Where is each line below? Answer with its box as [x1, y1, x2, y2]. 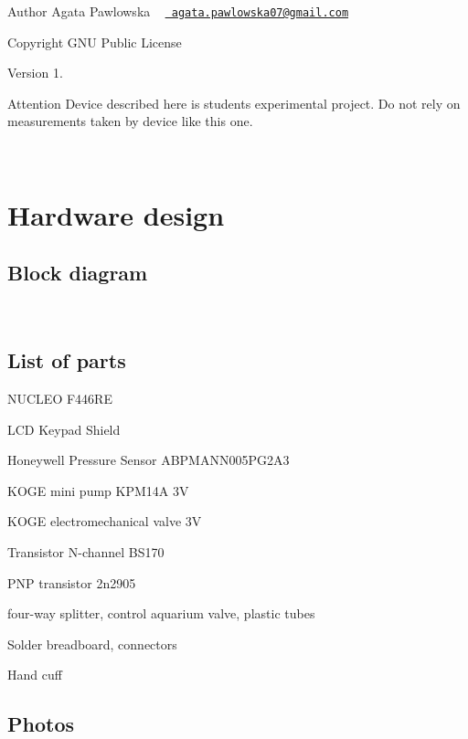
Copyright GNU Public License [7, 32, 182, 51]
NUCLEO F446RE [7, 389, 112, 407]
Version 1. [7, 63, 63, 82]
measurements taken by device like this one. [7, 111, 253, 131]
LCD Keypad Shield [7, 419, 121, 438]
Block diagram [7, 259, 148, 287]
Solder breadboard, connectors [7, 634, 177, 653]
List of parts [7, 346, 126, 375]
